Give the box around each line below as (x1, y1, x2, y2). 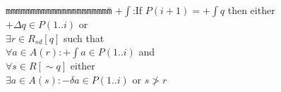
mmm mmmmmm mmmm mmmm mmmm (6, 6, 112, 16)
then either (227, 3, 275, 17)
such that (63, 30, 104, 45)
